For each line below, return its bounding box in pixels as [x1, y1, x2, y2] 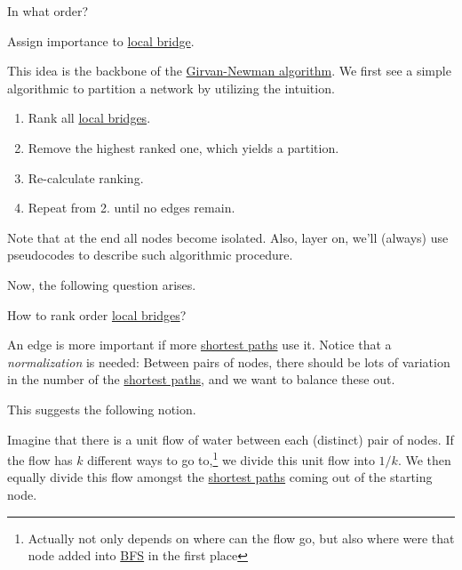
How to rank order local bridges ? [7, 305, 187, 324]
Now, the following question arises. [7, 275, 196, 293]
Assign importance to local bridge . [7, 31, 195, 50]
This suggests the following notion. [7, 399, 196, 418]
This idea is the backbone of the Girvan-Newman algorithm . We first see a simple [7, 61, 451, 80]
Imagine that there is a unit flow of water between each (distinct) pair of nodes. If [7, 430, 454, 448]
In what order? [7, 2, 89, 20]
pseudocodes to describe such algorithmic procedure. [7, 245, 293, 264]
